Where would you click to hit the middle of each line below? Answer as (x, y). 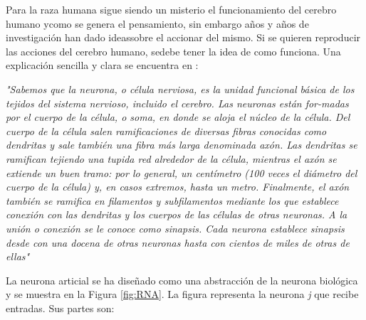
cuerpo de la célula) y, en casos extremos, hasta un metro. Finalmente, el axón (178, 187)
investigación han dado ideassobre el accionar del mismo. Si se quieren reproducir (183, 37)
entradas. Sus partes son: (60, 308)
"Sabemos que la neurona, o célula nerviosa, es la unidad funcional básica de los (180, 89)
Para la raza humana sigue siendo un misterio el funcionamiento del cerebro (171, 9)
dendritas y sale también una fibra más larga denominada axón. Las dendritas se (182, 145)
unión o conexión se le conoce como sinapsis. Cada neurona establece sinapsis (175, 228)
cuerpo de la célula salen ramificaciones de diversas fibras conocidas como (166, 130)
